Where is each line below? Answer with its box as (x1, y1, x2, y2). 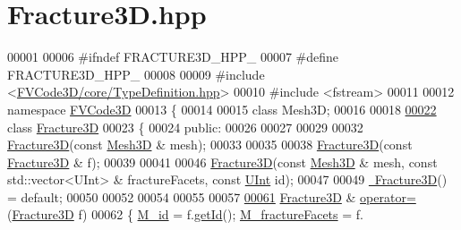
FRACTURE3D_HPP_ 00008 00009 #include (7, 64, 265, 83)
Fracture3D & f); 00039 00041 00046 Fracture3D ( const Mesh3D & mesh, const (7, 152, 438, 171)
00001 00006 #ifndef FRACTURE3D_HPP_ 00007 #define (7, 47, 339, 66)
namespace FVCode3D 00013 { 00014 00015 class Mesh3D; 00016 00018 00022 (7, 99, 437, 118)
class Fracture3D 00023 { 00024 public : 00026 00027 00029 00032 (7, 117, 363, 136)
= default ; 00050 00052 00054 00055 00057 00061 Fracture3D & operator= (7, 187, 416, 206)
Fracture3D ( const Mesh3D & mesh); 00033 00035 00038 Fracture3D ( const (7, 135, 413, 154)
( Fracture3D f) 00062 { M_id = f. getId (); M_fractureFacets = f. (7, 205, 363, 224)
